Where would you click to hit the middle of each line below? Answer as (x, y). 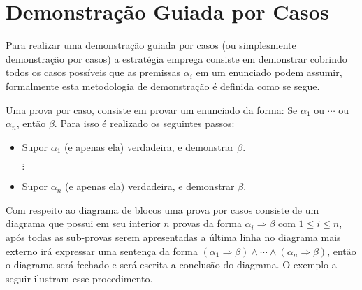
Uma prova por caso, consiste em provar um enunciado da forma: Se (152, 109)
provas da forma (207, 223)
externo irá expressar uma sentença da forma (102, 251)
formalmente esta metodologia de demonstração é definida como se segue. (163, 86)
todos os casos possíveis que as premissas (93, 72)
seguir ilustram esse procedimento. (79, 278)
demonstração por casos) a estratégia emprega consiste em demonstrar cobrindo (176, 58)
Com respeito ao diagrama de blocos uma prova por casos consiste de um (162, 209)
